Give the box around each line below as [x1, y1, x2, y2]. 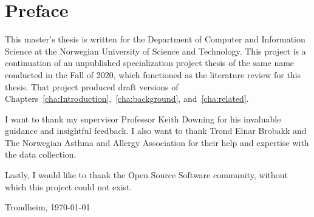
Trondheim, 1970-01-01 [5, 201, 90, 213]
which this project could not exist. [5, 180, 132, 193]
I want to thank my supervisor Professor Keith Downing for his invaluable [5, 112, 281, 125]
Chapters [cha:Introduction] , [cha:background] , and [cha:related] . [5, 92, 249, 105]
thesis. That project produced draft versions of [5, 80, 179, 93]
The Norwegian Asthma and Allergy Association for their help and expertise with [5, 136, 309, 149]
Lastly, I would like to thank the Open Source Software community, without [5, 169, 288, 181]
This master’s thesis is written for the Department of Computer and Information [5, 33, 305, 45]
